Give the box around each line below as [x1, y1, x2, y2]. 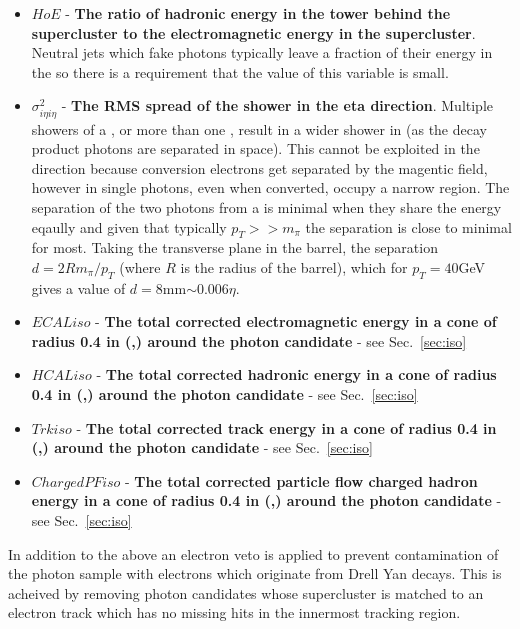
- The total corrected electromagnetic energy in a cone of [95, 311, 497, 332]
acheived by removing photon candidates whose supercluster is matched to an [8, 582, 484, 603]
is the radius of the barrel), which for [180, 256, 408, 277]
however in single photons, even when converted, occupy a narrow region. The [31, 177, 510, 198]
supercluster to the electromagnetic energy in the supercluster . [31, 22, 476, 43]
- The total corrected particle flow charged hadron [125, 470, 478, 491]
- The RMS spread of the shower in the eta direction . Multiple [61, 95, 494, 116]
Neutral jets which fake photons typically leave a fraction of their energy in [31, 42, 493, 63]
